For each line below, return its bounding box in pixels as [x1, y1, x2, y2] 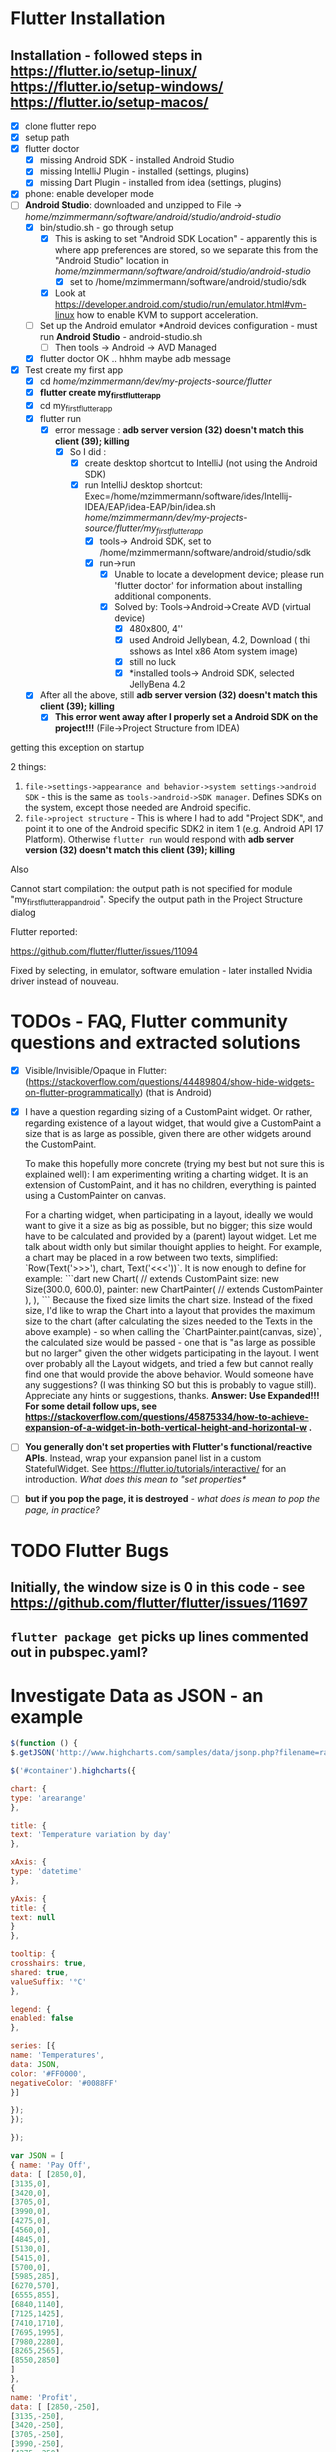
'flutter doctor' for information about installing [114, 579, 303, 591]
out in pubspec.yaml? [10, 1644, 149, 1661]
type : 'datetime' [10, 1867, 83, 1877]
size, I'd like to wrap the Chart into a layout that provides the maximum [24, 1305, 316, 1317]
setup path [24, 132, 70, 144]
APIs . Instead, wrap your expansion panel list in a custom [24, 1452, 262, 1464]
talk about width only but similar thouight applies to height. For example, [24, 1241, 323, 1253]
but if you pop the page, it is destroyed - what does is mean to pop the [24, 1493, 321, 1505]
